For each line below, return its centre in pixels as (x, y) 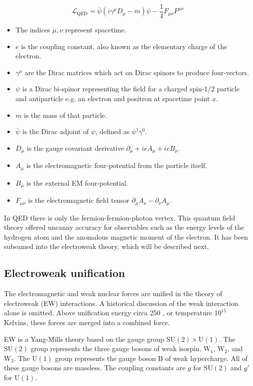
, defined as (112, 131)
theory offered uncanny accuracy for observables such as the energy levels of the (124, 227)
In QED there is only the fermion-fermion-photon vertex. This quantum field (120, 217)
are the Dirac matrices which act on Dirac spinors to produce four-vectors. (137, 72)
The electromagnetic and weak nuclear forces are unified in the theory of (113, 293)
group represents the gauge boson (105, 358)
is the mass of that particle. (65, 115)
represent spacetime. (96, 30)
